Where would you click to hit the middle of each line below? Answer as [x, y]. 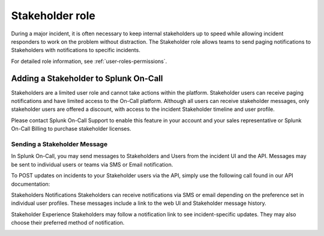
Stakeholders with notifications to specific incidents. [76, 50]
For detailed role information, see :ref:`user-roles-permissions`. [89, 61]
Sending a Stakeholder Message [59, 144]
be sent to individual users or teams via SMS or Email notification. [92, 164]
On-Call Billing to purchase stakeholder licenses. [71, 129]
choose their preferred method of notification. [68, 223]
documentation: [31, 184]
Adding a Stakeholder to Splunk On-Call [87, 78]
